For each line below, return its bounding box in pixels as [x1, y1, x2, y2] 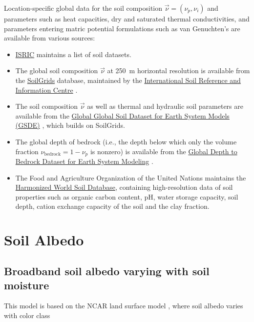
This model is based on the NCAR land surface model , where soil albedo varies [4, 300, 243, 310]
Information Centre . [15, 84, 78, 95]
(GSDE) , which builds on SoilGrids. [15, 120, 125, 130]
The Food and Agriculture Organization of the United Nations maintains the [15, 172, 246, 182]
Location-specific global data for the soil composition [4, 3, 163, 13]
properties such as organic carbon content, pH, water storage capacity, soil [15, 191, 238, 201]
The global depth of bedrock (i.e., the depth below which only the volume [15, 136, 237, 146]
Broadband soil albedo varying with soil [4, 263, 210, 278]
